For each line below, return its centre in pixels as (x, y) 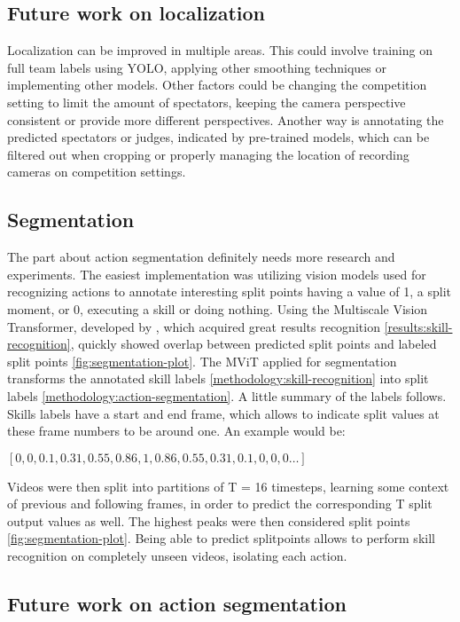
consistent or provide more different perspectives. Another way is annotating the (226, 119)
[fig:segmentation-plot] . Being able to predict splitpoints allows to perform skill (221, 538)
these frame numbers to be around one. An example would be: (176, 431)
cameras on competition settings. (97, 172)
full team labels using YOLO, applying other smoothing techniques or (197, 67)
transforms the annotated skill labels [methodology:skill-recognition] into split (218, 378)
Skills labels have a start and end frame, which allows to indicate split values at (223, 413)
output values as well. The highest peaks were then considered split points (209, 520)
